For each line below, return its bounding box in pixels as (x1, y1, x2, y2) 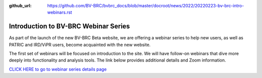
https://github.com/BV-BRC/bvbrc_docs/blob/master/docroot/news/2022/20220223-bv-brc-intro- (47, 3, 245, 8)
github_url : (9, 3, 32, 8)
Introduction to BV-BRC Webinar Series (9, 22, 131, 31)
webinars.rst (47, 10, 72, 16)
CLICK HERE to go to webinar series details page (9, 66, 107, 72)
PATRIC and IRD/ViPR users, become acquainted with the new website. (9, 42, 151, 47)
